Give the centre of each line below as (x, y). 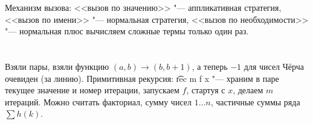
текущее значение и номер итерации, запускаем (92, 90)
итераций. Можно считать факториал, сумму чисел (98, 101)
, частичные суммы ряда (255, 101)
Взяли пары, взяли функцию (57, 66)
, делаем (248, 90)
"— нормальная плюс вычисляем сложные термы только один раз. (127, 31)
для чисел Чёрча (274, 66)
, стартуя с (206, 90)
